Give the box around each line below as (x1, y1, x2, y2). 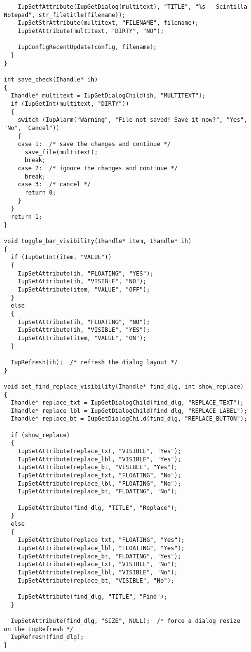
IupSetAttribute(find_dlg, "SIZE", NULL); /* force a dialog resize (11, 617, 240, 624)
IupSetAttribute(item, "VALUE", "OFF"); (17, 286, 150, 293)
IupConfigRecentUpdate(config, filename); (17, 44, 157, 51)
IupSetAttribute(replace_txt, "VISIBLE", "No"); (17, 561, 178, 568)
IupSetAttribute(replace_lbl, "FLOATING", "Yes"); (17, 544, 185, 552)
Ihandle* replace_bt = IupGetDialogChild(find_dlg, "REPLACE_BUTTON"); (11, 415, 248, 423)
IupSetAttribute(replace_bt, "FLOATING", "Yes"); (17, 553, 182, 560)
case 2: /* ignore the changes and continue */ (17, 165, 178, 172)
